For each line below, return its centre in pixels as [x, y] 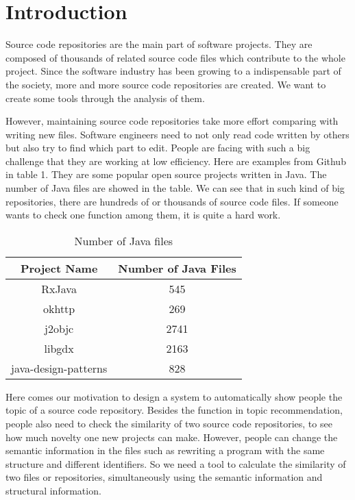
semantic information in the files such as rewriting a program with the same [165, 450]
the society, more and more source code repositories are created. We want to [166, 84]
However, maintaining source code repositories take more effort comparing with [172, 121]
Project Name [59, 268]
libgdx [59, 348]
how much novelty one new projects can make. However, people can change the [172, 437]
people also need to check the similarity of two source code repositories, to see [169, 424]
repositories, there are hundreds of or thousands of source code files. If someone [172, 201]
